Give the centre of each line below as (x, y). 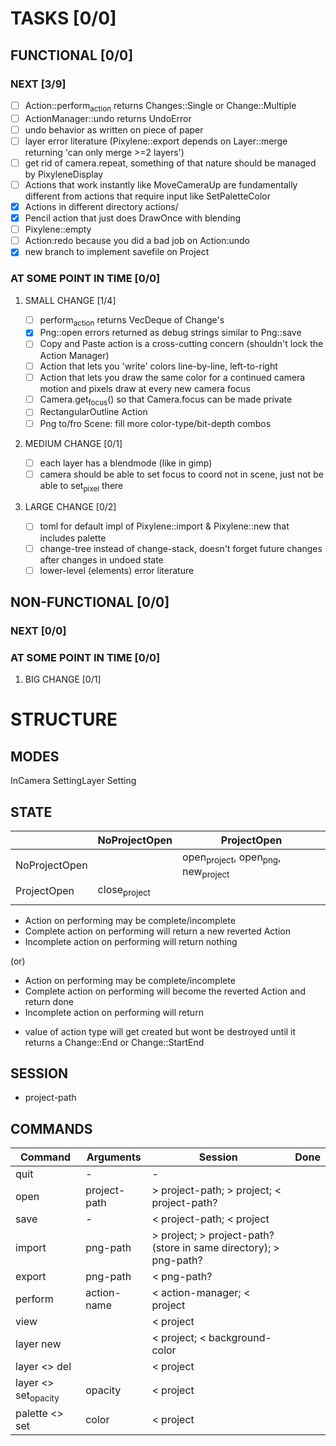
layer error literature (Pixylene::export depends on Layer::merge (156, 141)
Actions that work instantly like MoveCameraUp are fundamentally (161, 184)
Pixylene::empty (58, 229)
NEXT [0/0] (38, 630)
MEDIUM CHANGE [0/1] (73, 443)
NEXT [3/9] (38, 84)
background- (240, 1338)
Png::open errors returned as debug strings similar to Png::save (170, 333)
